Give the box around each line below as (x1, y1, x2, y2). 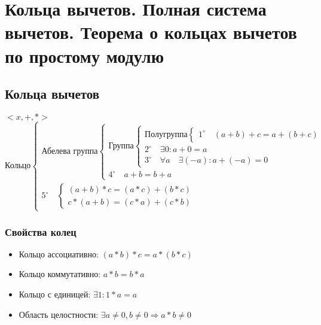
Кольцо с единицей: (19, 288, 91, 300)
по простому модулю (5, 43, 164, 68)
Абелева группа (41, 147, 98, 156)
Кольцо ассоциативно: (19, 247, 99, 260)
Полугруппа (145, 130, 188, 139)
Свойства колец (5, 224, 77, 239)
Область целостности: (19, 308, 99, 320)
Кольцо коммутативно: (19, 268, 101, 280)
